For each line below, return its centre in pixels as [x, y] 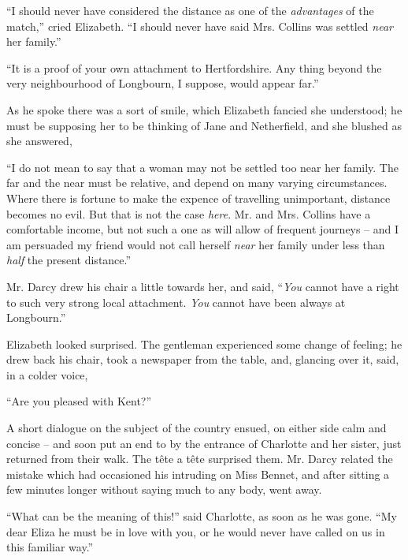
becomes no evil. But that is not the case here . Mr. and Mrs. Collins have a [189, 213]
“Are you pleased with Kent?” [79, 401]
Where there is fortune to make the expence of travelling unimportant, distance [198, 198]
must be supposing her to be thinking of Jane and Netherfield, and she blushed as [204, 125]
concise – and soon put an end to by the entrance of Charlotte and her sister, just [204, 443]
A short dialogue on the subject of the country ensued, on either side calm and [197, 428]
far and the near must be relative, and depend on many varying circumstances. [197, 183]
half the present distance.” [69, 260]
